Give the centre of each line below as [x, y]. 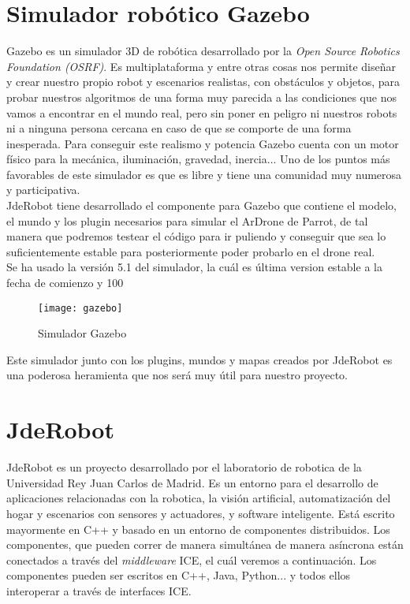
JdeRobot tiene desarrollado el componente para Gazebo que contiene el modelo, [201, 205]
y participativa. [43, 190]
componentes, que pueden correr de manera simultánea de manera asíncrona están [205, 544]
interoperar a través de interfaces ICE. [99, 590]
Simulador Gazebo [82, 333]
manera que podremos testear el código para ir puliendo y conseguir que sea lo [196, 236]
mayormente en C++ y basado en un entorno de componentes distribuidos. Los [198, 529]
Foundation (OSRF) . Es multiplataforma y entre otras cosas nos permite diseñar [201, 66]
